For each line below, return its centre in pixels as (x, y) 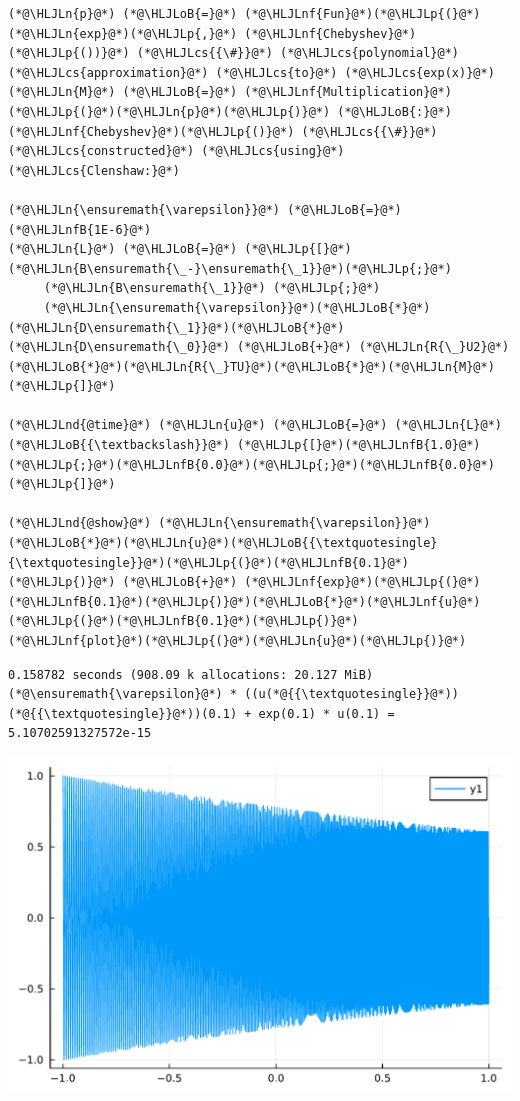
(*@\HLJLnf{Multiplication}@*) (348, 92)
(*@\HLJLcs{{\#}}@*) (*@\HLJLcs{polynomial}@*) (298, 53)
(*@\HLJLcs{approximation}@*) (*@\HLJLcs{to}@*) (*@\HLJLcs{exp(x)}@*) (251, 72)
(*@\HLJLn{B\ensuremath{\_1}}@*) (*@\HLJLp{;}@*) (212, 288)
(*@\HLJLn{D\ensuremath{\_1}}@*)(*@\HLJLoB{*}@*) (176, 327)
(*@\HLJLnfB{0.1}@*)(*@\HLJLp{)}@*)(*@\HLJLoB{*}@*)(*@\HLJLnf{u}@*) (244, 601)
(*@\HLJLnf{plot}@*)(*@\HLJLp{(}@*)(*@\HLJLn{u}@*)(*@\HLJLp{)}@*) (237, 641)
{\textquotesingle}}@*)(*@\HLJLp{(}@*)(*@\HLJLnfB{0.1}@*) (208, 562)
